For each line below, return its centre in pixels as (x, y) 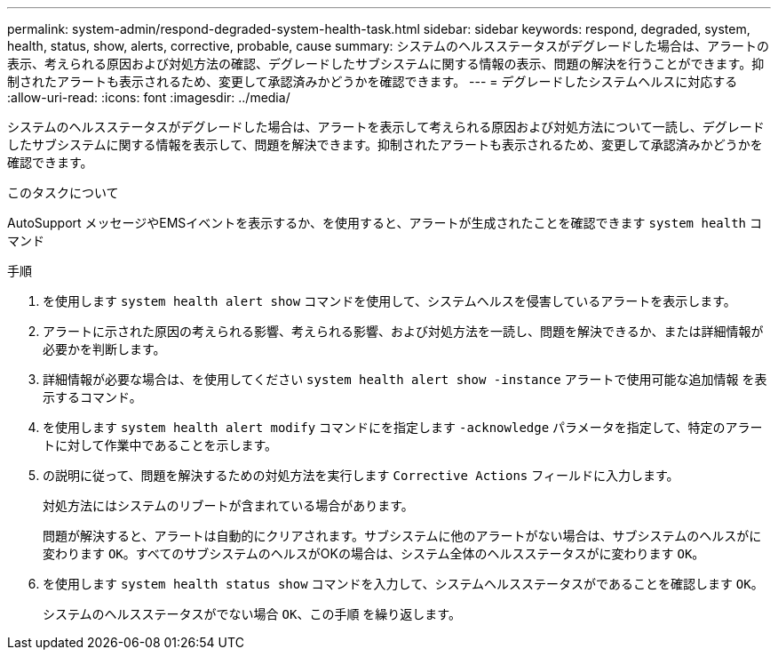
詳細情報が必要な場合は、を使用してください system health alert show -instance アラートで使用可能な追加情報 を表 (405, 379)
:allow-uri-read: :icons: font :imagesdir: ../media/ (149, 97)
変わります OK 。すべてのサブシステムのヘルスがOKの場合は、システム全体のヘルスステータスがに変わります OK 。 (374, 553)
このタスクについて (63, 192)
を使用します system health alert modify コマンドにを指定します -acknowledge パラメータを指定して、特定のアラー (403, 427)
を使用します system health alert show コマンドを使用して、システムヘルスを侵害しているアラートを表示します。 (389, 301)
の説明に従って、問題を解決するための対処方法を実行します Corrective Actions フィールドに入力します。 (361, 475)
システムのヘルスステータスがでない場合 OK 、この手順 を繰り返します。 (252, 614)
